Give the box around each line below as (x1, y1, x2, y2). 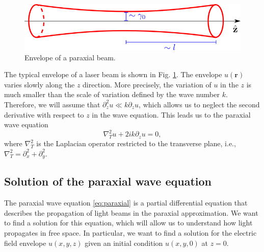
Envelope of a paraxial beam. (24, 52, 116, 62)
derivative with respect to (4, 109, 84, 120)
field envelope (4, 237, 46, 248)
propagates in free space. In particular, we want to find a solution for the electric (4, 227, 257, 238)
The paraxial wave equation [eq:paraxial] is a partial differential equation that (4, 197, 248, 208)
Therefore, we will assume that (4, 99, 100, 109)
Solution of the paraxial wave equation (4, 173, 212, 189)
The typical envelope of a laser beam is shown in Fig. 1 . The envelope (4, 69, 222, 80)
